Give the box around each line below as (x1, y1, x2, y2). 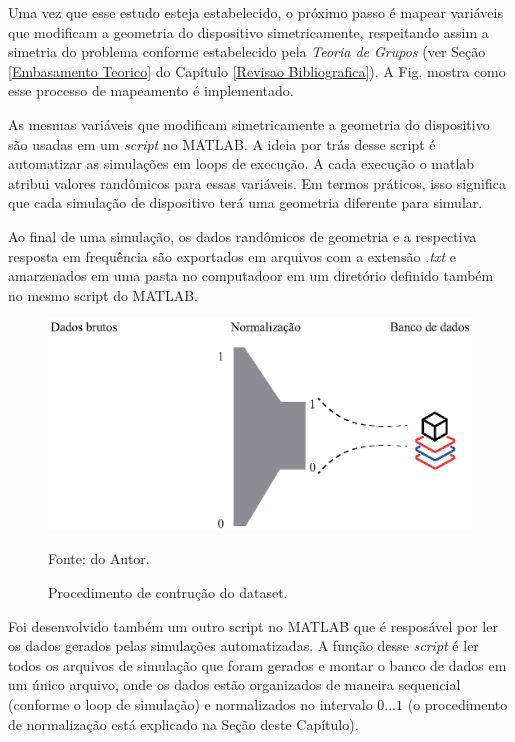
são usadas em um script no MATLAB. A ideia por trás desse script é (8, 133, 436, 154)
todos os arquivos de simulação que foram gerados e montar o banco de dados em (8, 654, 507, 675)
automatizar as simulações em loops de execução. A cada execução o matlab (8, 153, 475, 174)
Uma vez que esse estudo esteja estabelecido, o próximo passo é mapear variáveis (8, 2, 503, 22)
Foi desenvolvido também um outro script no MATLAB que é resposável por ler (8, 615, 498, 636)
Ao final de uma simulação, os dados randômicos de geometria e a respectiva (8, 225, 477, 246)
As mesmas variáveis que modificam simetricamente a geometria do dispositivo (8, 113, 490, 134)
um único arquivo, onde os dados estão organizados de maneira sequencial (8, 674, 461, 695)
